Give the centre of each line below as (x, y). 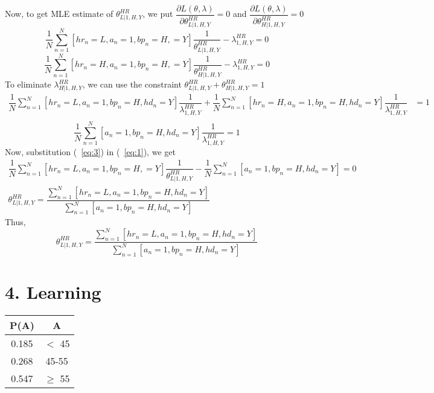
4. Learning (53, 292)
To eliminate (28, 84)
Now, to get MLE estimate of (59, 14)
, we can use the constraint (132, 84)
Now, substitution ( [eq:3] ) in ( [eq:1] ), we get (90, 151)
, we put (158, 14)
